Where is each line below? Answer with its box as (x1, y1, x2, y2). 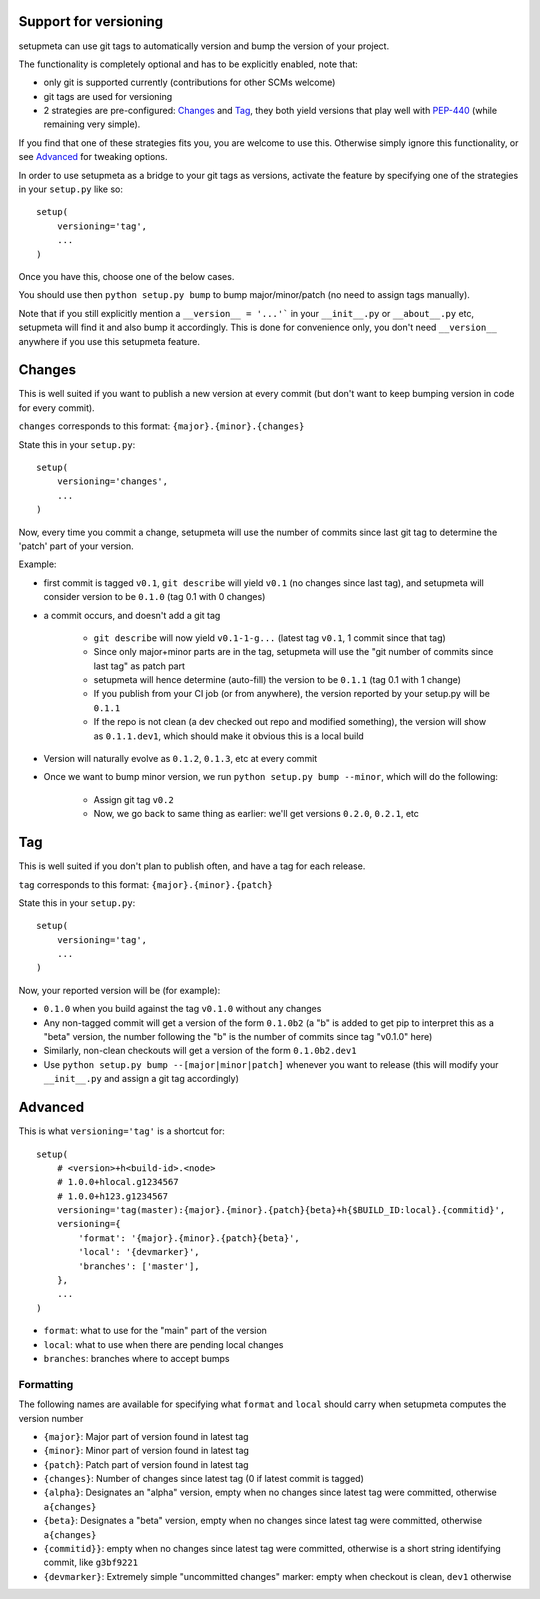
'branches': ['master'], (78, 1260, 200, 1272)
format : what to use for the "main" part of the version (43, 1325, 267, 1337)
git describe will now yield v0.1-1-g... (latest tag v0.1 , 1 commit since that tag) (93, 631, 447, 644)
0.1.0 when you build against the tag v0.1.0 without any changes (43, 1003, 322, 1015)
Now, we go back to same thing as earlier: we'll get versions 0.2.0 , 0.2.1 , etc (93, 808, 419, 820)
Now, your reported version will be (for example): (18, 984, 221, 996)
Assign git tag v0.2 (93, 793, 174, 805)
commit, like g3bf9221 (43, 1556, 139, 1569)
